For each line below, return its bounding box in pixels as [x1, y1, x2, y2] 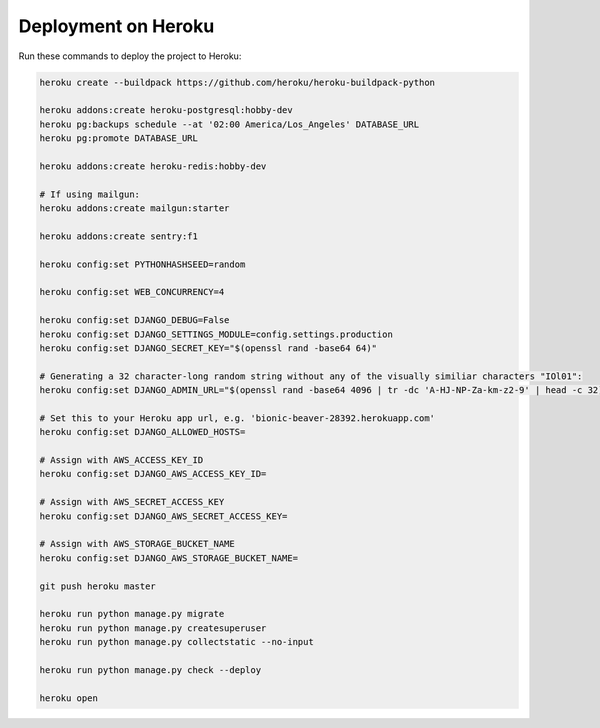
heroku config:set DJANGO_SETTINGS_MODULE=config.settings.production [39, 328, 394, 340]
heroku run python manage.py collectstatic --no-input [39, 636, 314, 648]
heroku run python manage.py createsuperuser [39, 622, 267, 634]
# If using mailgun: [39, 188, 140, 200]
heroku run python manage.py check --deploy [39, 664, 262, 675]
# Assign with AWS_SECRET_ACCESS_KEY [39, 496, 225, 508]
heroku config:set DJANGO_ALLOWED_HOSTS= [39, 426, 246, 438]
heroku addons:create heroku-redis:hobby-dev [39, 160, 267, 172]
